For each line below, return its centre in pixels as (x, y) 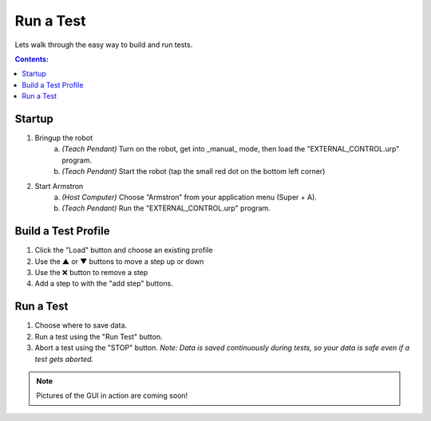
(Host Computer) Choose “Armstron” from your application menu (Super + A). (189, 197)
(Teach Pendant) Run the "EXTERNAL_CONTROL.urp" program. (166, 208)
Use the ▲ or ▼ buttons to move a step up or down (119, 261)
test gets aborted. (64, 359)
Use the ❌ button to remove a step (91, 273)
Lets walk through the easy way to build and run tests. (104, 45)
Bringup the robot (64, 138)
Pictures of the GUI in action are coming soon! (112, 395)
